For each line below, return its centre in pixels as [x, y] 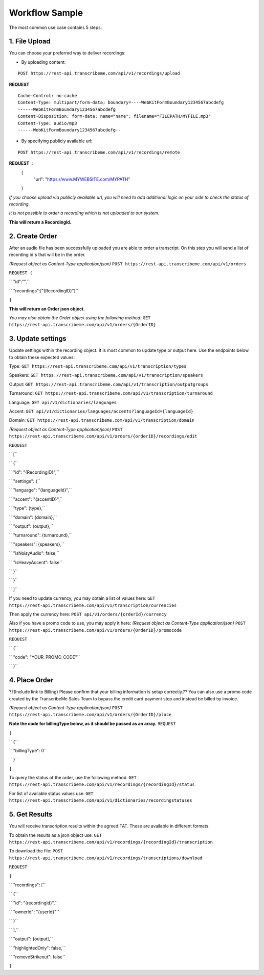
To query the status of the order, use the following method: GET [73, 778]
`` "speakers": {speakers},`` [37, 544]
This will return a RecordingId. [40, 222]
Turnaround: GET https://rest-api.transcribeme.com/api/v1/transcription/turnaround [111, 393]
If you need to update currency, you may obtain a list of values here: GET [82, 598]
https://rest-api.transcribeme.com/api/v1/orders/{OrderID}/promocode [95, 630]
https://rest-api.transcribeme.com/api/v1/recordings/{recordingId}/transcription [111, 842]
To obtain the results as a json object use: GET [55, 835]
